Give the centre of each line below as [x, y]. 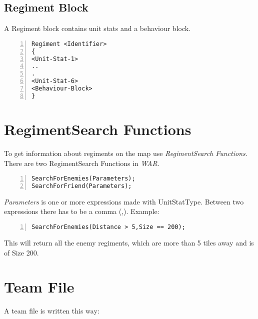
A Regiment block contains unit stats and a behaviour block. [97, 28]
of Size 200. [21, 252]
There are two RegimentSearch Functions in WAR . [82, 163]
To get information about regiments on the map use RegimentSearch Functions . [126, 153]
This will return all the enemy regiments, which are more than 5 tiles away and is [129, 242]
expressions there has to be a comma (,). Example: [82, 211]
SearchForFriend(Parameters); [82, 186]
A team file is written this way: [52, 311]
